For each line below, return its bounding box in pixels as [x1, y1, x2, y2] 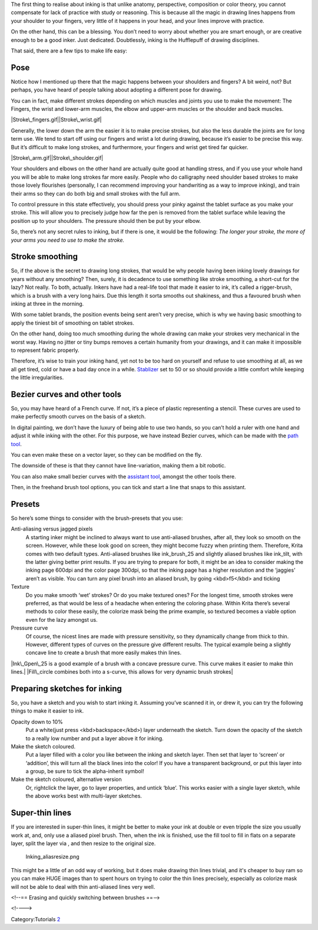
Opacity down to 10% [11, 718, 63, 725]
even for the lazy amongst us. [25, 616, 98, 623]
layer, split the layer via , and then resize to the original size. [11, 840, 156, 847]
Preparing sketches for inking [11, 684, 122, 694]
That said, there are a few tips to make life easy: [11, 47, 128, 54]
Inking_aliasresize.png [25, 853, 79, 860]
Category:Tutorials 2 [11, 915, 61, 922]
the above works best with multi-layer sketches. [25, 793, 143, 800]
